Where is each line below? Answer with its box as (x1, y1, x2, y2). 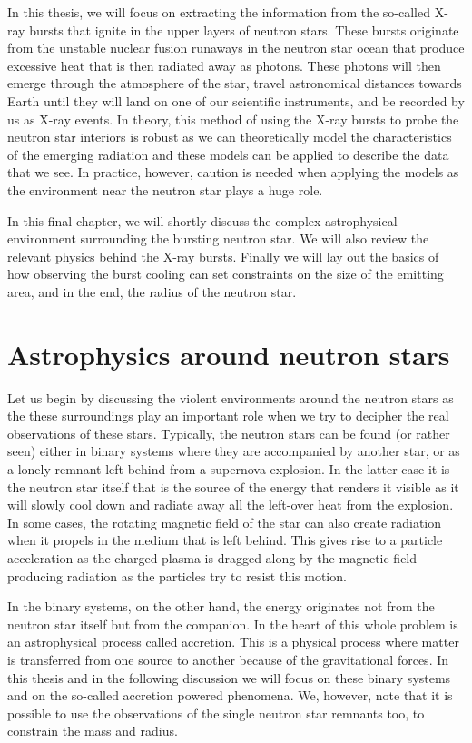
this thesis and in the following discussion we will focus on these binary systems (7, 668, 451, 687)
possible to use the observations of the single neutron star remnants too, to (7, 703, 425, 722)
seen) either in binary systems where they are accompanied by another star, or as (7, 441, 460, 461)
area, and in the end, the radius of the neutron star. (7, 282, 297, 301)
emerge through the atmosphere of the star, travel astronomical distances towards (7, 74, 462, 93)
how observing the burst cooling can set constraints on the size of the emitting (7, 264, 444, 283)
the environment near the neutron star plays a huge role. (7, 180, 323, 199)
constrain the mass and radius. (7, 721, 178, 740)
